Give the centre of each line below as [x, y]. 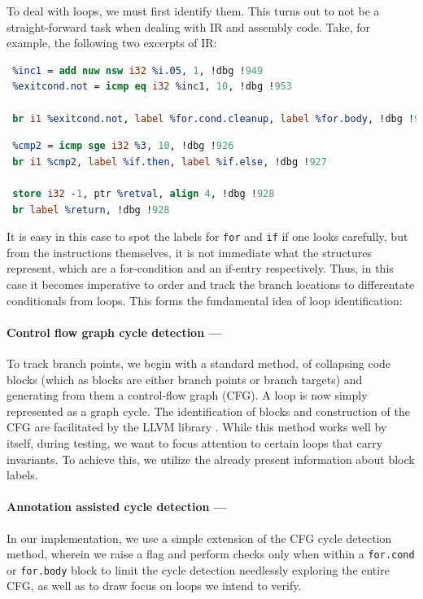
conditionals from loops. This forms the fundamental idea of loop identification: [205, 300]
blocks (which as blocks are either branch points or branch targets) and [185, 379]
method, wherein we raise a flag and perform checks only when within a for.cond [211, 554]
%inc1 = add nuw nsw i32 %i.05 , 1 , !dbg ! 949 [138, 70]
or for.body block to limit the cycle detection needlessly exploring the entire [198, 569]
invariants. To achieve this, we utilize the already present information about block [211, 459]
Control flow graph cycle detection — [114, 332]
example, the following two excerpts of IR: [112, 43]
